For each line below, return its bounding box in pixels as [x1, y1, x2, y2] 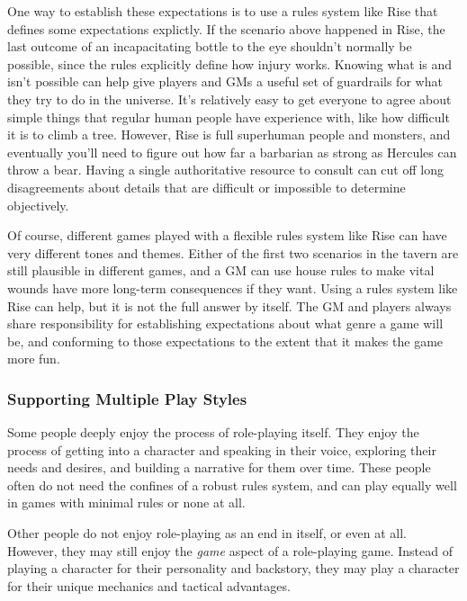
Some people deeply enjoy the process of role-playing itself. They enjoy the [7, 423, 419, 442]
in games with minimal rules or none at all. [7, 493, 246, 512]
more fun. [7, 349, 60, 368]
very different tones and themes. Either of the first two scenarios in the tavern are [7, 243, 459, 262]
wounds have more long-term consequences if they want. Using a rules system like [7, 278, 458, 297]
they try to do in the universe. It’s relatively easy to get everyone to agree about [7, 89, 452, 108]
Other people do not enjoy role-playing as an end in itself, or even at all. [7, 524, 408, 543]
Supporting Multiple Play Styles [7, 387, 247, 409]
